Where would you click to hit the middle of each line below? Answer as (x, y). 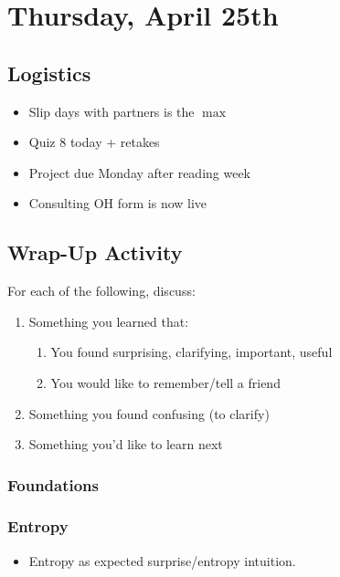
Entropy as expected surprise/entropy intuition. (162, 560)
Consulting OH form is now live (118, 203)
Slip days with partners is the (112, 111)
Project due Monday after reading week (140, 172)
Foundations (53, 484)
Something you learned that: (109, 321)
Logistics (49, 73)
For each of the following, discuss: (101, 291)
